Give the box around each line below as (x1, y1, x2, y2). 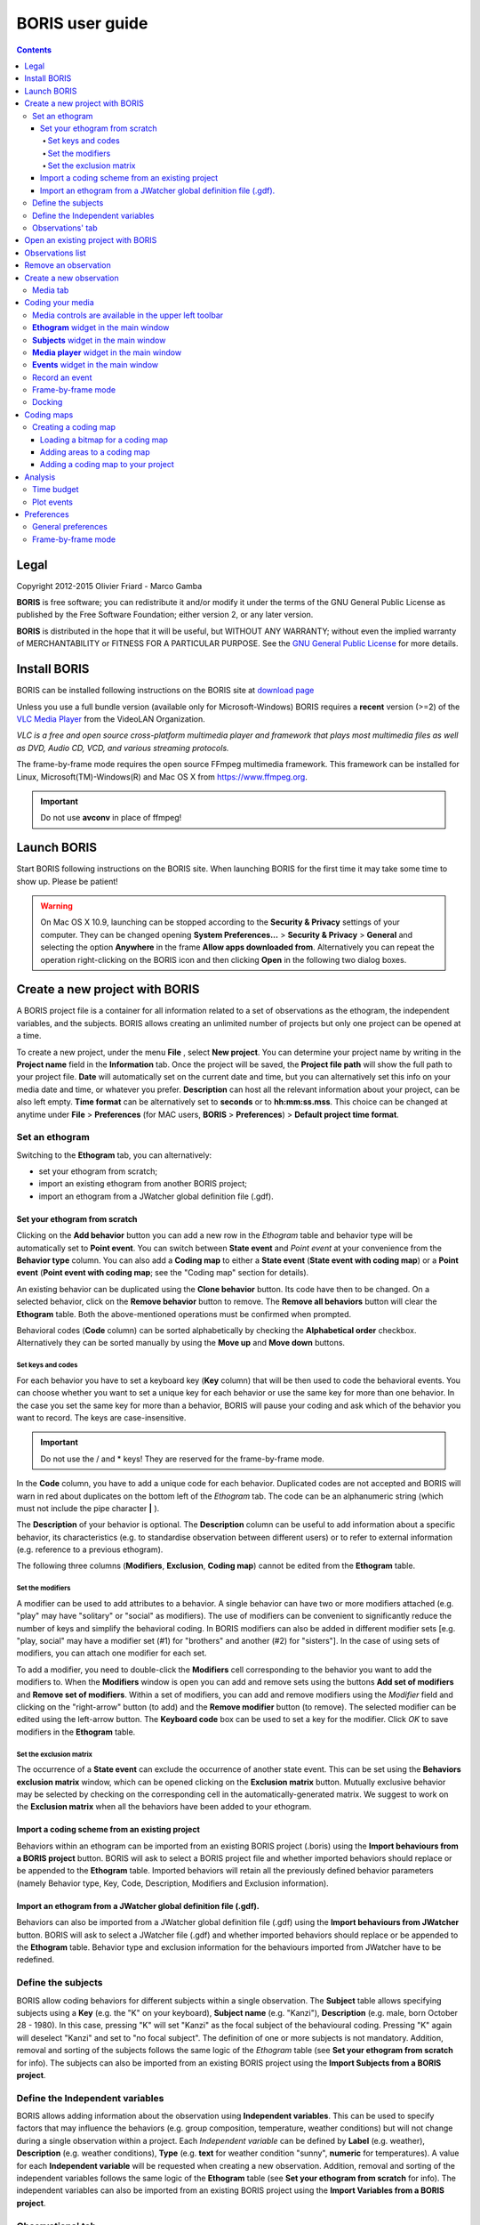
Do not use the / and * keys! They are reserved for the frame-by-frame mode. (40, 1453, 324, 1464)
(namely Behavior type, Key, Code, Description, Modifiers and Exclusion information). (16, 1878, 329, 1889)
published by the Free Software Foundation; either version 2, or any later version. (16, 610, 314, 620)
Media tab (32, 285, 69, 295)
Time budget (32, 484, 79, 495)
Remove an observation (24, 260, 111, 271)
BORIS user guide (16, 13, 148, 33)
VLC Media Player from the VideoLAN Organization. (16, 713, 206, 724)
